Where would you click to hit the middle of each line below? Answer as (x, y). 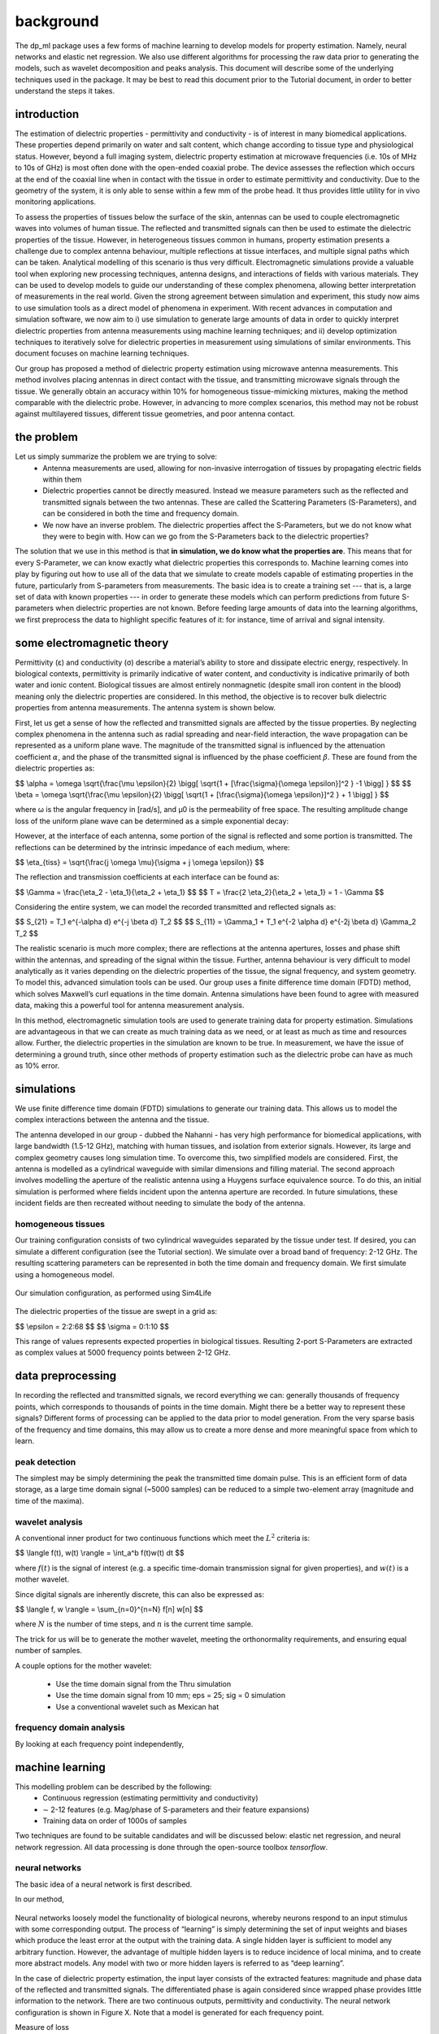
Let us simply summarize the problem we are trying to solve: (116, 456)
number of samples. (49, 1651)
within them (62, 479)
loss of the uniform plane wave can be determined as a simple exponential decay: (152, 821)
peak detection (46, 1462)
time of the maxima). (50, 1500)
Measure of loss (42, 2027)
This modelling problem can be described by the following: (113, 1787)
